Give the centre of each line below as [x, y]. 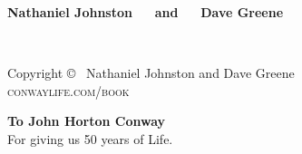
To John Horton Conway [87, 121]
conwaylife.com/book [68, 90]
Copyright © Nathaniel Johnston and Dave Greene [151, 73]
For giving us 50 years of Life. [90, 138]
